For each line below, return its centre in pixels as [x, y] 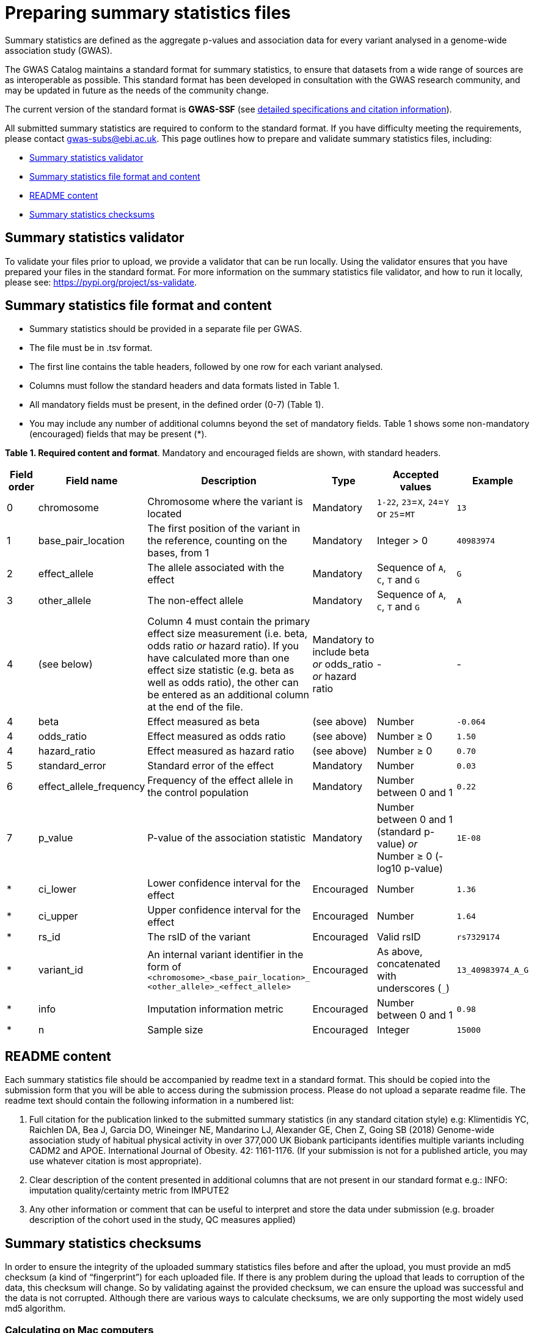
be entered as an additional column [228, 695]
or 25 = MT [396, 514]
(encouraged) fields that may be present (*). [118, 434]
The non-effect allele [196, 601]
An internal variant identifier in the [225, 955]
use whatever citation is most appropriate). [115, 1161]
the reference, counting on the [217, 541]
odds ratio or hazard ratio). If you [223, 646]
